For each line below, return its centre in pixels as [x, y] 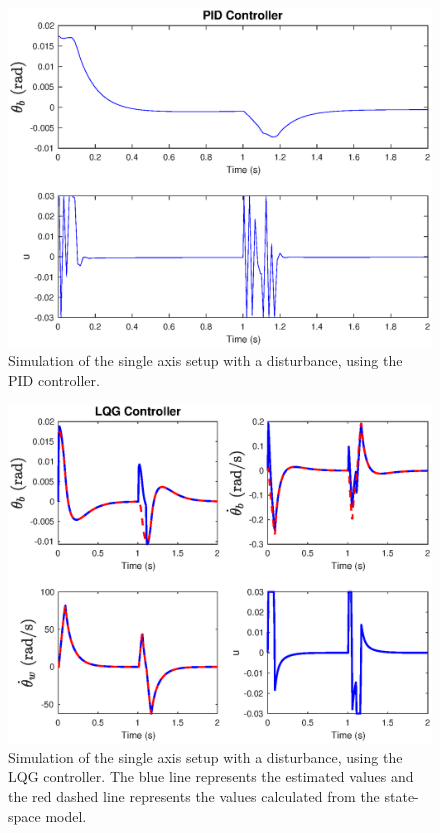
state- [401, 795]
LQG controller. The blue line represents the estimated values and [211, 776]
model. [66, 815]
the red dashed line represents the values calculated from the [194, 795]
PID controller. [54, 379]
